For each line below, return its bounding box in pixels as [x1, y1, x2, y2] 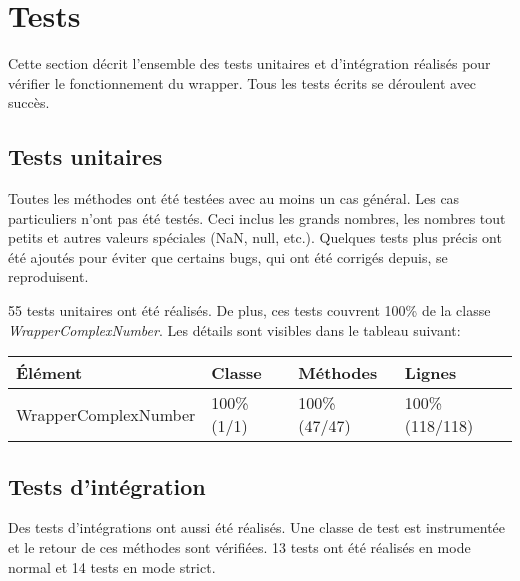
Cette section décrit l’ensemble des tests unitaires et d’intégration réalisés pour [8, 53, 491, 74]
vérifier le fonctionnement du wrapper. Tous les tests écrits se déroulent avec [8, 72, 477, 93]
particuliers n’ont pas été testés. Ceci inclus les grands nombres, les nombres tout [8, 207, 506, 228]
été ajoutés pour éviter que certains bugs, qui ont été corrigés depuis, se [8, 246, 448, 267]
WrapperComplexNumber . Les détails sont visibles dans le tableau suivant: [8, 319, 461, 340]
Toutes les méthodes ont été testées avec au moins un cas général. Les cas [8, 188, 460, 209]
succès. [8, 92, 50, 113]
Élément [16, 361, 83, 385]
